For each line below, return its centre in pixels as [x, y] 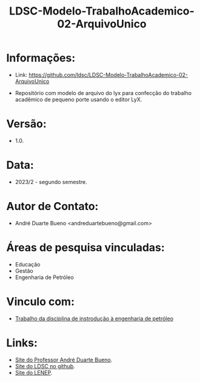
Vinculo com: [40, 301]
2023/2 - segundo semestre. [51, 182]
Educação [28, 264]
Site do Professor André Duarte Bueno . [64, 360]
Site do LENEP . [34, 372]
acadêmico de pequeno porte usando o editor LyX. [78, 99]
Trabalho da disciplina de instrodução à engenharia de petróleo [94, 318]
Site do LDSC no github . [45, 366]
